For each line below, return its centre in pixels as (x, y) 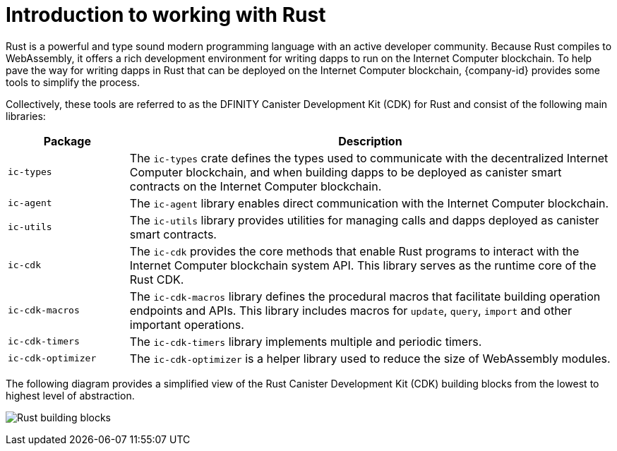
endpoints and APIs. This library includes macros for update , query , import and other (351, 310)
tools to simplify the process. (73, 82)
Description (370, 141)
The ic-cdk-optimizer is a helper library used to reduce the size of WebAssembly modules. (370, 358)
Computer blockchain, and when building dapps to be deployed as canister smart (346, 172)
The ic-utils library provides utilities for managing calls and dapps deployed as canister (364, 220)
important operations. (187, 324)
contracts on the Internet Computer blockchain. (256, 186)
